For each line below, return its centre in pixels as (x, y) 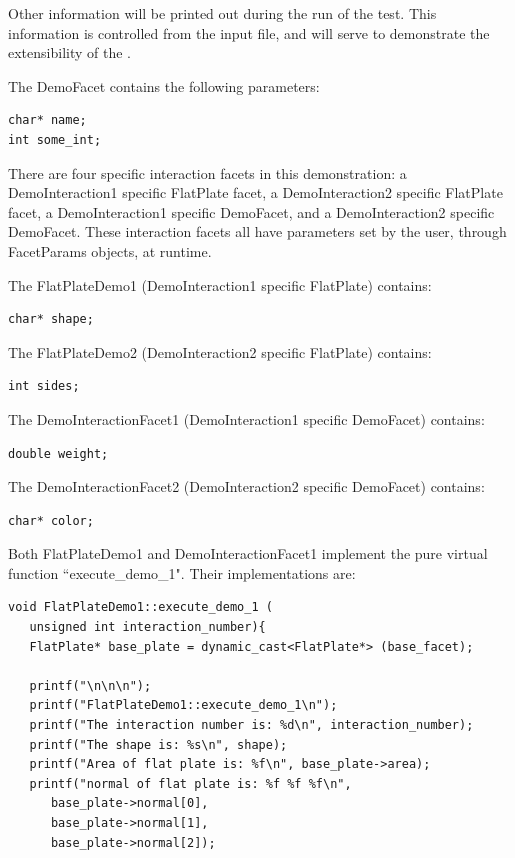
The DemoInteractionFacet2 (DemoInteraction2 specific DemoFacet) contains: (246, 486)
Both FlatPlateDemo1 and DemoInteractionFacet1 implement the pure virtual (248, 553)
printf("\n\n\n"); (90, 685)
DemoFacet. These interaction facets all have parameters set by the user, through (257, 231)
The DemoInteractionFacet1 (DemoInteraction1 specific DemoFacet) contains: (246, 418)
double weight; (58, 453)
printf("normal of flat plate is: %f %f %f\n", (190, 783)
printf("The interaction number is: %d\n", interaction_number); (251, 725)
